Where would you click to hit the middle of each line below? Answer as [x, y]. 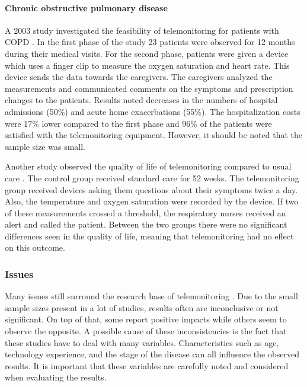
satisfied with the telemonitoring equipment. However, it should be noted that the [153, 135]
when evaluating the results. [56, 377]
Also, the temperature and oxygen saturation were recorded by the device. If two [152, 201]
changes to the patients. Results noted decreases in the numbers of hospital [141, 100]
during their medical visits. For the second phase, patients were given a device [147, 53]
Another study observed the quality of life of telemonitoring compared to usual [148, 166]
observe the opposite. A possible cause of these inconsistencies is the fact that [146, 331]
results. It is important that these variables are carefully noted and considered [147, 365]
